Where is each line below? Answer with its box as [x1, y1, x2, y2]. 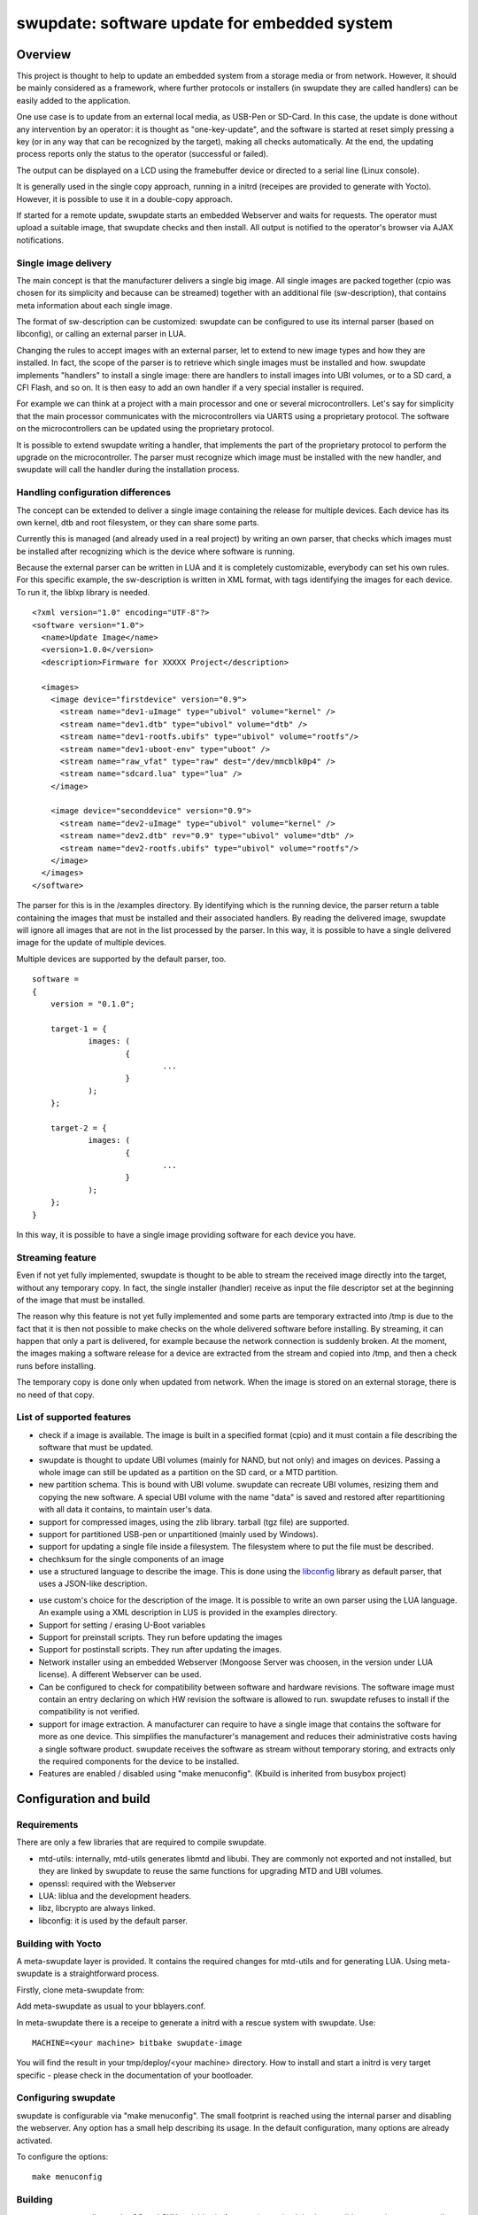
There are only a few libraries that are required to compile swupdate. [16, 1837, 267, 1847]
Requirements [16, 1819, 79, 1831]
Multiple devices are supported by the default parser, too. [16, 953, 227, 964]
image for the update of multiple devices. [16, 937, 167, 948]
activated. [16, 2135, 53, 2146]
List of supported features [16, 1411, 132, 1424]
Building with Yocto [16, 1937, 102, 1949]
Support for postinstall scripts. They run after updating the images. [38, 1644, 282, 1655]
